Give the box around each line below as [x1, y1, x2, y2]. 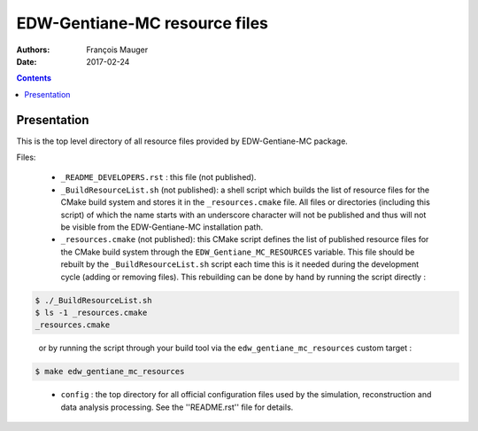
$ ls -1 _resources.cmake [35, 307, 148, 317]
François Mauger [86, 44, 149, 55]
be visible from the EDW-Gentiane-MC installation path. [60, 222, 264, 232]
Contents [16, 73, 52, 83]
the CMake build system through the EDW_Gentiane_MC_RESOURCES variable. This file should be [60, 247, 415, 257]
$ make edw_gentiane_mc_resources [35, 366, 185, 377]
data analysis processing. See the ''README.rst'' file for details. [60, 402, 294, 412]
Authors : [16, 44, 50, 55]
